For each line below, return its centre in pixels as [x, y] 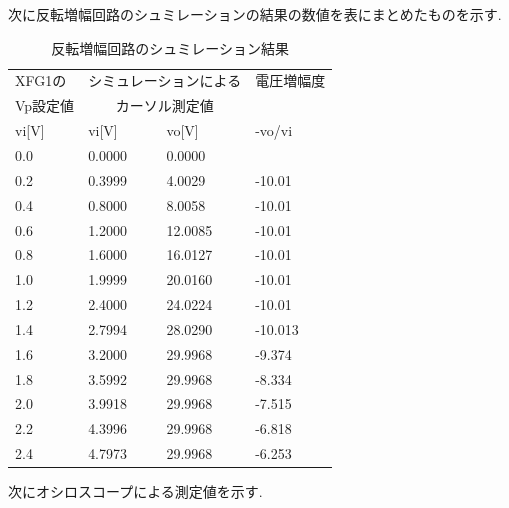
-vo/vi [274, 130]
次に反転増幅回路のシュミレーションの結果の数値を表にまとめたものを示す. [255, 14]
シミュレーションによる [165, 80]
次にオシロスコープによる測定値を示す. [135, 491]
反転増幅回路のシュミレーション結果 [170, 47]
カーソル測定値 [164, 105]
